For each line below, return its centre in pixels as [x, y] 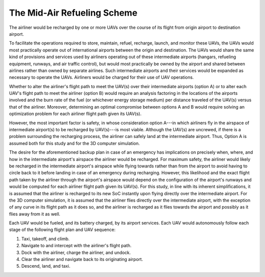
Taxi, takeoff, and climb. [45, 239]
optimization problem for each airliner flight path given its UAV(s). [75, 114]
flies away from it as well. [35, 214]
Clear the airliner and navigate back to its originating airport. [82, 259]
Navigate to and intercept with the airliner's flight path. [77, 246]
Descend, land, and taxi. [46, 266]
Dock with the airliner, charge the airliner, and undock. [76, 253]
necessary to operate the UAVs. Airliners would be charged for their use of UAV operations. [101, 77]
